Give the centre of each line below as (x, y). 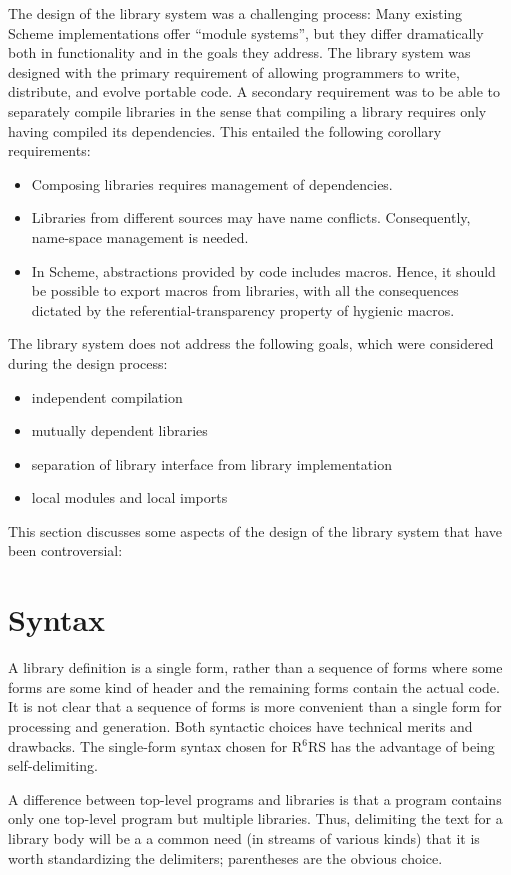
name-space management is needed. (140, 236)
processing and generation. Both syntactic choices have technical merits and (240, 725)
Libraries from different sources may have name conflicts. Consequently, (251, 217)
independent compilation (107, 396)
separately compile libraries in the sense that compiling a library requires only (247, 110)
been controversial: (65, 550)
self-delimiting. (53, 765)
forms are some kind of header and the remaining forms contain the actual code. (254, 686)
